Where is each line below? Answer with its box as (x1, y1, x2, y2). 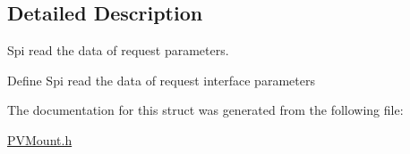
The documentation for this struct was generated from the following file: (7, 101, 404, 119)
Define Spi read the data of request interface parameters (7, 70, 315, 89)
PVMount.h (7, 130, 73, 149)
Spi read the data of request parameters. (7, 41, 229, 60)
